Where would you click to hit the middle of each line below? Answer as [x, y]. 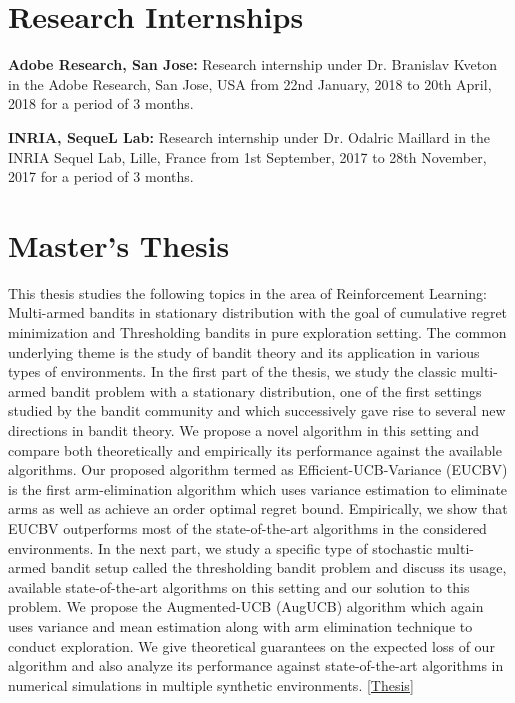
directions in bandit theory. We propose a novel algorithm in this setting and [244, 429]
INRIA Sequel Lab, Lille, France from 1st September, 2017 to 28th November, [247, 156]
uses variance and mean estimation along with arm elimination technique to [240, 625]
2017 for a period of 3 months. [101, 176]
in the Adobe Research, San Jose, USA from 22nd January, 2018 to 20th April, [250, 83]
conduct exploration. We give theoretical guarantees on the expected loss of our [251, 645]
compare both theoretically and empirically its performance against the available [255, 449]
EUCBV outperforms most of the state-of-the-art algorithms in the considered [247, 527]
